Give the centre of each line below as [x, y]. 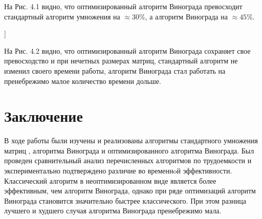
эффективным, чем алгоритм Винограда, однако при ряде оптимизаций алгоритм [130, 191]
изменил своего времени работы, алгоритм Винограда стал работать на [115, 70]
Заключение [43, 116]
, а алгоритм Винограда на [186, 16]
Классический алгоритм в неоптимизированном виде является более [110, 180]
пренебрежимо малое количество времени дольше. [83, 81]
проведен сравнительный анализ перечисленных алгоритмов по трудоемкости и [128, 160]
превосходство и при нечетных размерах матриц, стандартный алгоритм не [121, 61]
